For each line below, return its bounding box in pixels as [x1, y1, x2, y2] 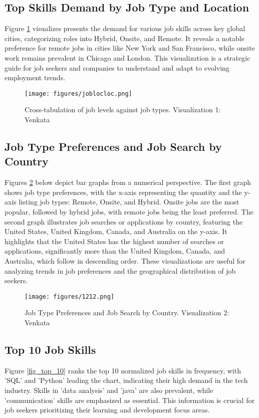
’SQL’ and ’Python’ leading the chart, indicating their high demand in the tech [5, 375, 248, 385]
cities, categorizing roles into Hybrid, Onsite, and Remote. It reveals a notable [5, 33, 244, 43]
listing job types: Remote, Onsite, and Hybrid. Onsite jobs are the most [19, 196, 239, 207]
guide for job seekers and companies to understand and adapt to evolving [5, 62, 229, 73]
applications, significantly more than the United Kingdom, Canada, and [5, 246, 225, 256]
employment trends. [5, 72, 66, 83]
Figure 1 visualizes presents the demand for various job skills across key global [5, 23, 245, 34]
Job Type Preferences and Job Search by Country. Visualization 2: [25, 307, 229, 318]
